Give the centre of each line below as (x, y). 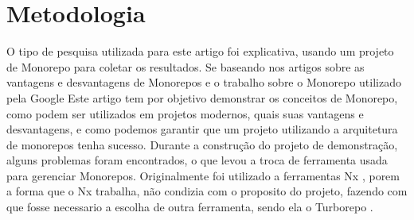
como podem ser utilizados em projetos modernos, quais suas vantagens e (185, 113)
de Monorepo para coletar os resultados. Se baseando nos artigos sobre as (186, 66)
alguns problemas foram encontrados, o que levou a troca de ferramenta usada (197, 160)
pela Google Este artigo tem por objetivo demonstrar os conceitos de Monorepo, (202, 97)
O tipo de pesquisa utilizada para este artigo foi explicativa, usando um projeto (200, 51)
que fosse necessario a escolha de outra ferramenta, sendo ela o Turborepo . (190, 207)
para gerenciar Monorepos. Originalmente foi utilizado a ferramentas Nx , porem (203, 175)
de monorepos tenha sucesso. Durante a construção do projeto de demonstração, (202, 144)
